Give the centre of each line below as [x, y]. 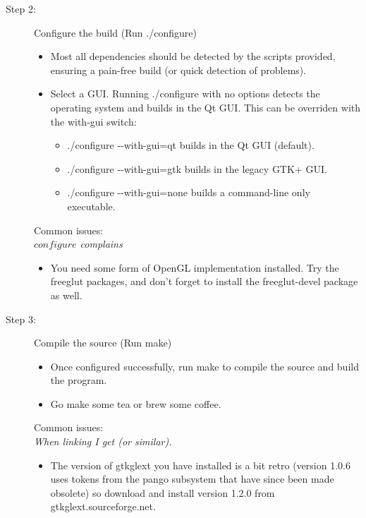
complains [101, 244]
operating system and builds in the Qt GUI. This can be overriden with [206, 107]
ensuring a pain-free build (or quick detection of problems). [178, 70]
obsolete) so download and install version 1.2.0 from [163, 492]
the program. [79, 380]
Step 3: [21, 319]
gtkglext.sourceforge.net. [103, 506]
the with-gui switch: [93, 121]
